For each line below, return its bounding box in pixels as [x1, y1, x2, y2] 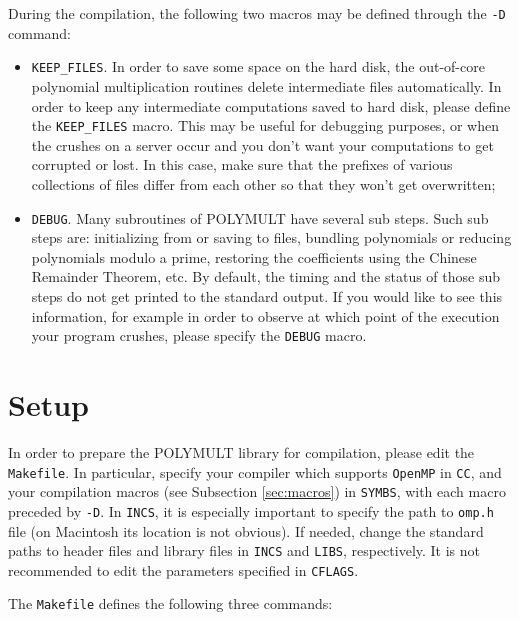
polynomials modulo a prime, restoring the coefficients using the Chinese [31, 246, 477, 267]
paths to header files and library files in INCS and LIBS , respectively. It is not [8, 540, 481, 561]
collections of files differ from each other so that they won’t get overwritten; [31, 173, 496, 194]
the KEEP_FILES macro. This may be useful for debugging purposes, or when [31, 115, 499, 136]
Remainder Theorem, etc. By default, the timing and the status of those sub [31, 266, 500, 287]
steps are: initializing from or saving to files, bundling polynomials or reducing [31, 227, 512, 248]
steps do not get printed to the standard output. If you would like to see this [31, 285, 503, 306]
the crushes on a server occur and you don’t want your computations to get [31, 134, 494, 155]
